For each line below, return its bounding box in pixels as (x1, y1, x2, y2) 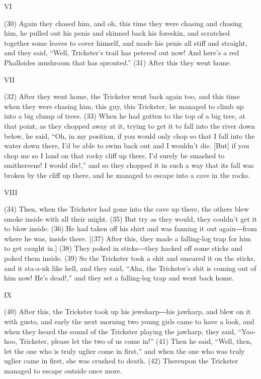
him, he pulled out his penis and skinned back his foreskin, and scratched (4, 28, 230, 38)
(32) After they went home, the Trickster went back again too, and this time (4, 91, 240, 102)
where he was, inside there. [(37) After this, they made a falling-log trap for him (4, 233, 251, 243)
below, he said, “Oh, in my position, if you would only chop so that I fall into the (4, 130, 255, 141)
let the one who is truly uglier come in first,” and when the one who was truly (4, 345, 245, 356)
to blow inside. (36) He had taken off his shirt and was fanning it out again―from (4, 223, 257, 234)
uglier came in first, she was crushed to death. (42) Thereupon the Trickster (4, 355, 238, 366)
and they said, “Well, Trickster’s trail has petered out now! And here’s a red (4, 47, 239, 58)
